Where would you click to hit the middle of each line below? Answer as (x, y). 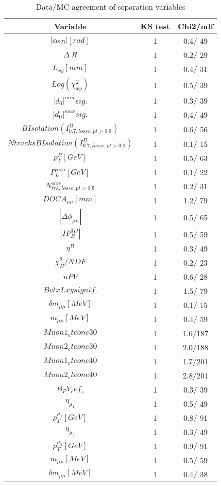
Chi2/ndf (195, 26)
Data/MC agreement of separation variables (110, 7)
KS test (155, 26)
